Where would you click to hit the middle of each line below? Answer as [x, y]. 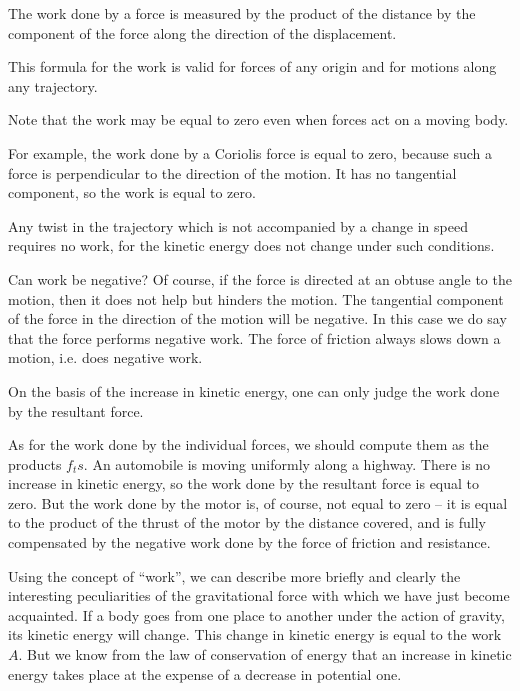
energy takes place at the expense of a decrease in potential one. [205, 673]
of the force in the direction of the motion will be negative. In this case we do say [257, 318]
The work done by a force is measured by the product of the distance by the [242, 13]
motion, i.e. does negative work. [105, 357]
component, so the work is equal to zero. [132, 192]
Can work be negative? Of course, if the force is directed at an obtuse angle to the [260, 278]
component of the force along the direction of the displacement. [202, 32]
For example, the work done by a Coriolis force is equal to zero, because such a [250, 152]
